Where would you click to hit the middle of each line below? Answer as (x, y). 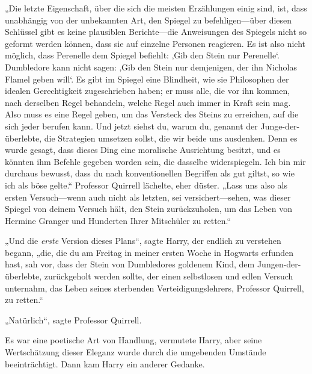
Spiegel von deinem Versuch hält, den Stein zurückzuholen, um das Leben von (149, 209)
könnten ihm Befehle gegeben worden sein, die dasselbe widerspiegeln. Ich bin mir (155, 161)
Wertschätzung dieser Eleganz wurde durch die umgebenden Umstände (136, 352)
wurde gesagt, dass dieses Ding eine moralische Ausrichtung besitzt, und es (143, 150)
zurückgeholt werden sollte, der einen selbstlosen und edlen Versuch (169, 276)
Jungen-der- (279, 264)
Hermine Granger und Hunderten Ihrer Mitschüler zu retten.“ (118, 220)
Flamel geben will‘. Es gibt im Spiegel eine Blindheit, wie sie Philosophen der (147, 79)
